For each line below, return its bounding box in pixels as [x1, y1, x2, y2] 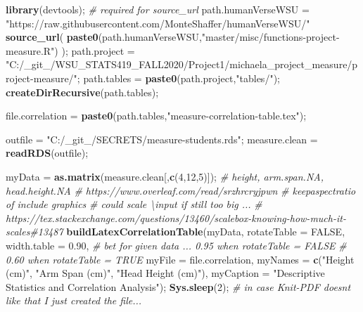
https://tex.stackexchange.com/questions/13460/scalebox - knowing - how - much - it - [6, 210, 346, 225]
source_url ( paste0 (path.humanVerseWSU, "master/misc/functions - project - [6, 30, 340, 44]
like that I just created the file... [6, 293, 142, 308]
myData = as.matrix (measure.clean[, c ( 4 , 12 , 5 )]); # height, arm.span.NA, [6, 169, 324, 183]
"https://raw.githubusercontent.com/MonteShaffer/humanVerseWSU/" [6, 15, 310, 30]
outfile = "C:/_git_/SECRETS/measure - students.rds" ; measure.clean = [6, 131, 318, 146]
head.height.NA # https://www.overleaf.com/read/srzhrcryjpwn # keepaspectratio [6, 183, 356, 197]
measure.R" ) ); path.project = [6, 43, 135, 58]
